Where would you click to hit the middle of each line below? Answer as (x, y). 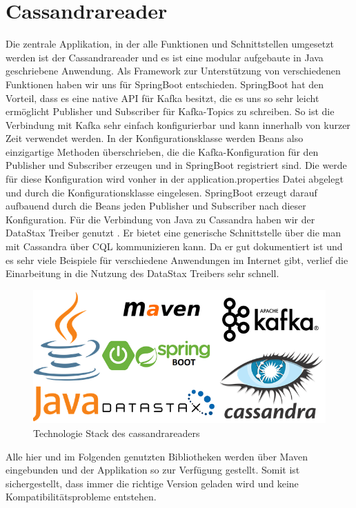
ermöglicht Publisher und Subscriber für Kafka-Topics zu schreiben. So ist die (170, 111)
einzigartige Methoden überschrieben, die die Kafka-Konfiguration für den (162, 151)
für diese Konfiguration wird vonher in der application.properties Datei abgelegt (175, 179)
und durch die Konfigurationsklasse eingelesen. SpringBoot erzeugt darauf (161, 192)
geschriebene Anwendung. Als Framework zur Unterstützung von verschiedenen (173, 71)
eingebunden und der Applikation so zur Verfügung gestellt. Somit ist (153, 470)
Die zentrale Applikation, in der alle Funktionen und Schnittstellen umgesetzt (170, 44)
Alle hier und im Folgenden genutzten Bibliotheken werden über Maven (157, 456)
